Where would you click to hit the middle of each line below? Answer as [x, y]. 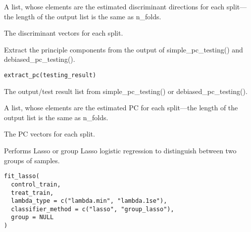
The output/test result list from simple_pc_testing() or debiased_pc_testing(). [126, 91]
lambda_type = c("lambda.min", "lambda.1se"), [89, 201]
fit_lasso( [22, 176]
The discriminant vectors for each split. [64, 33]
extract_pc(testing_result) [50, 75]
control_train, [36, 184]
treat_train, [32, 193]
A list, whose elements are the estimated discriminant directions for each [114, 6]
